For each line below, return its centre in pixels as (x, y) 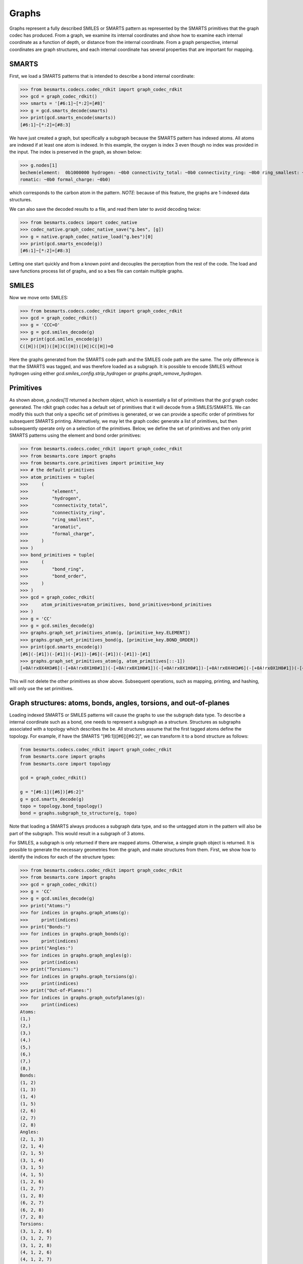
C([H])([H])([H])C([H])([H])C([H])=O (67, 346)
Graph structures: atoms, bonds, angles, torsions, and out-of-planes (119, 703)
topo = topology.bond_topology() (61, 806)
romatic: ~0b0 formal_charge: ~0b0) (65, 180)
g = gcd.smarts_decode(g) (52, 799)
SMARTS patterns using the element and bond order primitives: (75, 435)
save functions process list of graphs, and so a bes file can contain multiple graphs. (96, 271)
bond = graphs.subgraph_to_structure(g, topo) (79, 813)
